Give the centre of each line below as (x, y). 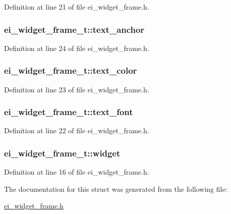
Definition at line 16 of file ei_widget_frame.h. (77, 172)
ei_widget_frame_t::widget (62, 153)
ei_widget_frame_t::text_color (71, 70)
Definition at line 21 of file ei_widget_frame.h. (77, 7)
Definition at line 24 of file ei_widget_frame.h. (77, 48)
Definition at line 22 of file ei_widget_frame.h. (77, 130)
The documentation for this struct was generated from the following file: (116, 189)
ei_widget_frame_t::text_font (69, 112)
